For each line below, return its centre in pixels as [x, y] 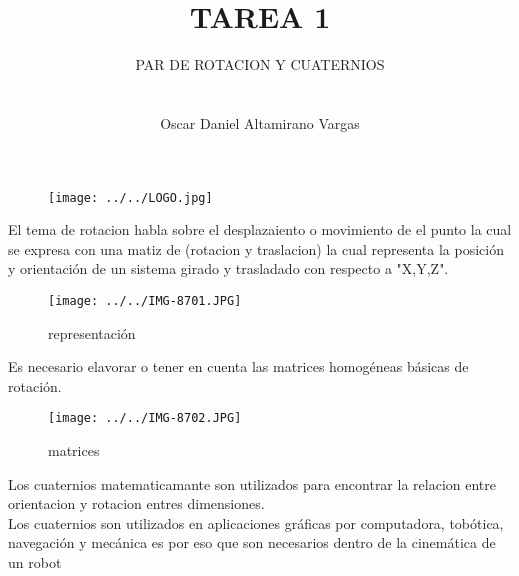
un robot [35, 562]
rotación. [35, 385]
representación [92, 332]
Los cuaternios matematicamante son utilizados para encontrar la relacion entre [252, 483]
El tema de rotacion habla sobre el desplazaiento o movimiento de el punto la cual [260, 229]
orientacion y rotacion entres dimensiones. [136, 503]
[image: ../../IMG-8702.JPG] [145, 418]
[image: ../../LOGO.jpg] [130, 197]
